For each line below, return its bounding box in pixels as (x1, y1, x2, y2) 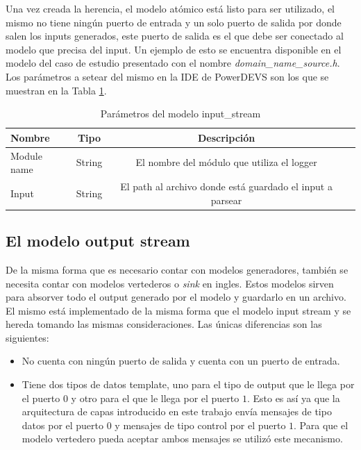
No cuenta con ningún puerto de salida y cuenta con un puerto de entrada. (22, 353, 340, 368)
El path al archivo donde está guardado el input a (120, 179, 333, 194)
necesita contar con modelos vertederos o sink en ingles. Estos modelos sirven (6, 276, 334, 290)
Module (10, 148, 42, 162)
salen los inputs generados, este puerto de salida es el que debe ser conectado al (6, 28, 344, 43)
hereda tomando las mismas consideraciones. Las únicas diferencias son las (6, 317, 322, 331)
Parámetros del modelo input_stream (100, 106, 261, 121)
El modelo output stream (6, 230, 190, 251)
